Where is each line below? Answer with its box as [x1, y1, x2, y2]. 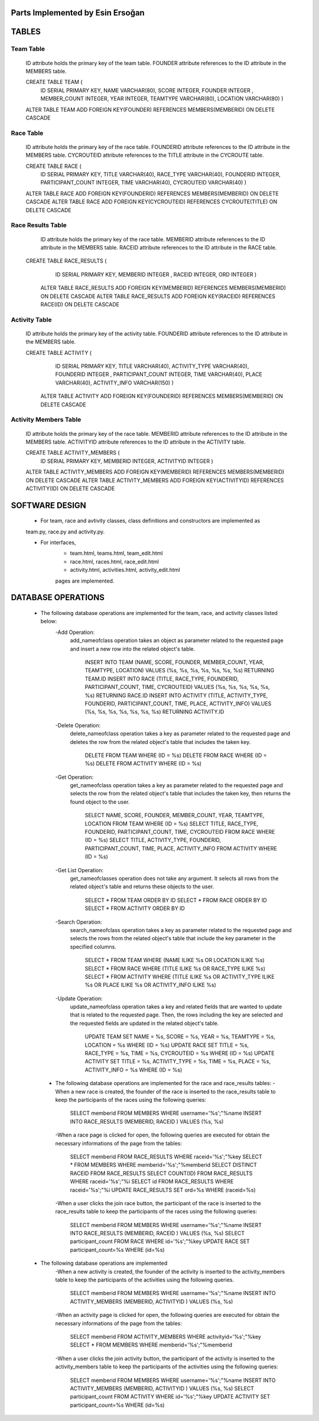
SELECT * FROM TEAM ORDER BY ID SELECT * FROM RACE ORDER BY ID [84, 896, 267, 904]
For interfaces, [40, 539, 76, 546]
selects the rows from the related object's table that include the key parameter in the [70, 935, 276, 942]
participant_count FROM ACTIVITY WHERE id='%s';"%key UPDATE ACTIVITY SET [70, 1393, 271, 1400]
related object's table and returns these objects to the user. [70, 883, 214, 890]
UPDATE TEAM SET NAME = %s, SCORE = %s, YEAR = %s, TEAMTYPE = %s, [84, 1033, 276, 1040]
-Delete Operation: [55, 721, 101, 729]
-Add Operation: [55, 629, 95, 636]
